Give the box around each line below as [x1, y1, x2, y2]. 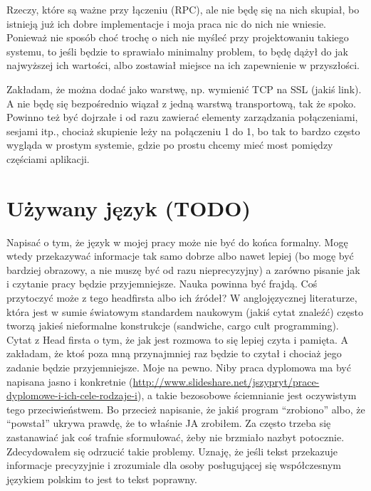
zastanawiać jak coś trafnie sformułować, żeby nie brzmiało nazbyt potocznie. [6, 429, 345, 444]
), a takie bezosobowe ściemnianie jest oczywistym [137, 388, 357, 403]
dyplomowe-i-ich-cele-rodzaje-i [6, 388, 137, 403]
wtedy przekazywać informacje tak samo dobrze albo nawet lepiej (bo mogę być [6, 248, 354, 263]
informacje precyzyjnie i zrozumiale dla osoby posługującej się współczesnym [6, 458, 341, 472]
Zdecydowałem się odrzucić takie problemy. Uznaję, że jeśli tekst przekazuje [6, 443, 338, 458]
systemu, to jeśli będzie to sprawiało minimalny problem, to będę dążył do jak [6, 43, 348, 58]
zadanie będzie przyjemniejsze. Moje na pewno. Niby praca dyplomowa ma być [6, 360, 351, 374]
